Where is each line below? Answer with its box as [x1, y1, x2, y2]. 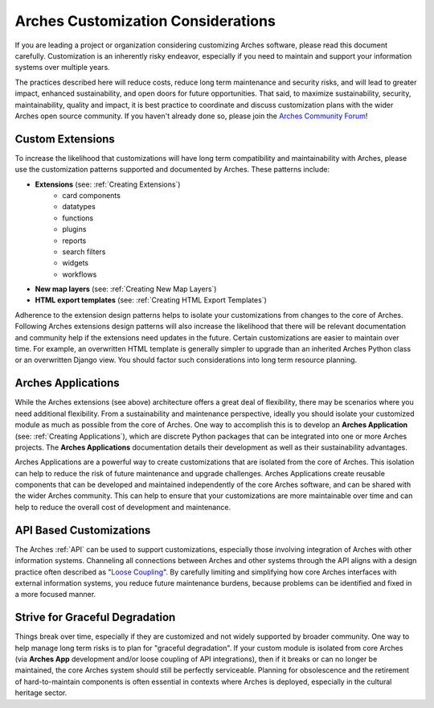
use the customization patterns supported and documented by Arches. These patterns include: [14, 165, 330, 175]
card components [62, 190, 121, 200]
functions [62, 213, 94, 223]
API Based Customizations [14, 523, 151, 537]
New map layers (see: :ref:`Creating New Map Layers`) [35, 284, 217, 294]
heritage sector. [14, 688, 68, 698]
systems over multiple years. [14, 63, 110, 72]
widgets [62, 258, 89, 268]
